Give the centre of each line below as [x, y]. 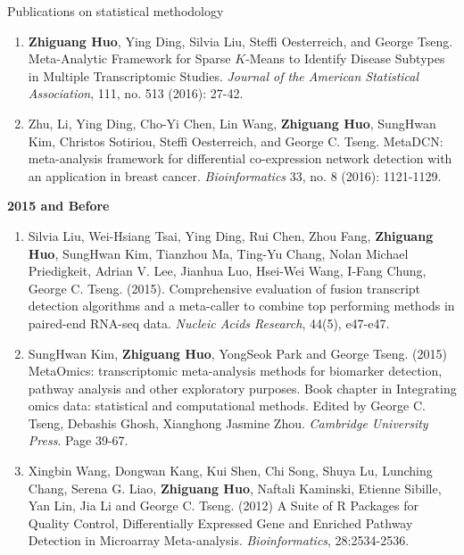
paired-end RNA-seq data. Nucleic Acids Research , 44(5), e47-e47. [209, 323]
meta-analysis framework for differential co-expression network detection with [240, 158]
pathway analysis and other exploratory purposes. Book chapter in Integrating [242, 388]
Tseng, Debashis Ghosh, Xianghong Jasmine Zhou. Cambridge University [228, 422]
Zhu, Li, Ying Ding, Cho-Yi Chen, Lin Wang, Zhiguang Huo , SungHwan [232, 123]
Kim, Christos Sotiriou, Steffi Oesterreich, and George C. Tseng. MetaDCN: [236, 141]
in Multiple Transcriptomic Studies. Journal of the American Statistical [224, 75]
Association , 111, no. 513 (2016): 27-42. [136, 93]
